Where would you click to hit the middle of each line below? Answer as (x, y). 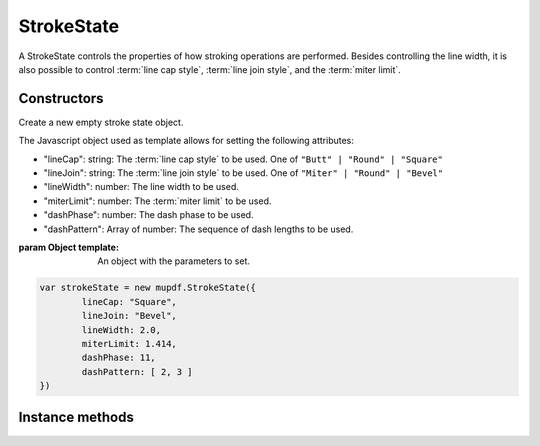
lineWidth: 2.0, (121, 329)
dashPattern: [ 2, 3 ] (137, 371)
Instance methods (76, 417)
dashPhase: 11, (119, 358)
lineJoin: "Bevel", (129, 316)
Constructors (61, 98)
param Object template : (69, 247)
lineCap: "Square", (129, 301)
